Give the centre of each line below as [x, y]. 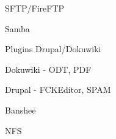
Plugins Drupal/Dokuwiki [53, 49]
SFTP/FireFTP [35, 8]
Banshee [20, 110]
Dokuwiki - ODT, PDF [48, 69]
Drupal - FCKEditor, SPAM [58, 90]
